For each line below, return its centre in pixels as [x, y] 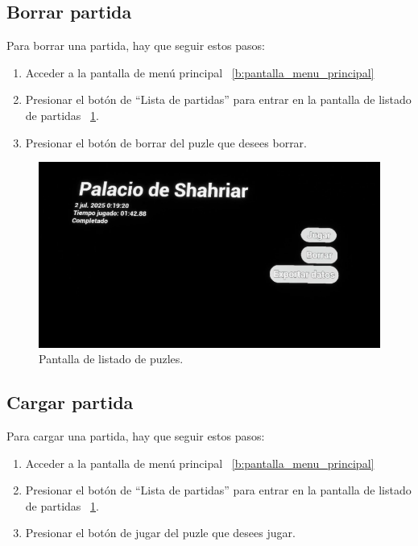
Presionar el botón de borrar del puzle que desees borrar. [166, 142]
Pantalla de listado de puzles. [111, 359]
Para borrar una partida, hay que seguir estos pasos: [136, 45]
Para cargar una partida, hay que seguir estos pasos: [136, 435]
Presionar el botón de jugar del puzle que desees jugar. [160, 533]
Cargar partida [70, 402]
